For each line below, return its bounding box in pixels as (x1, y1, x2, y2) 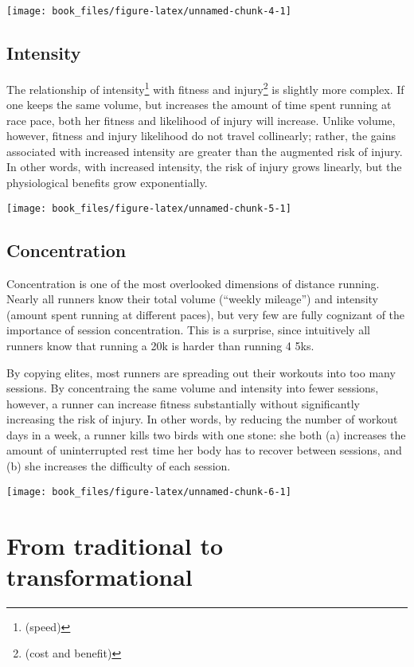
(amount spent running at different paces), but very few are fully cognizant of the (6, 306, 405, 322)
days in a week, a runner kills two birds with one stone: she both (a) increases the (6, 426, 406, 443)
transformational (6, 560, 193, 592)
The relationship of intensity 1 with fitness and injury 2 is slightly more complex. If (6, 78, 404, 97)
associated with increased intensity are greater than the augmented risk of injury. (6, 142, 403, 159)
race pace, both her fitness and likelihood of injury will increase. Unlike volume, (6, 111, 396, 128)
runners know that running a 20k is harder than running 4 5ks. (6, 337, 314, 353)
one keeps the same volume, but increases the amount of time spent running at (6, 96, 392, 113)
